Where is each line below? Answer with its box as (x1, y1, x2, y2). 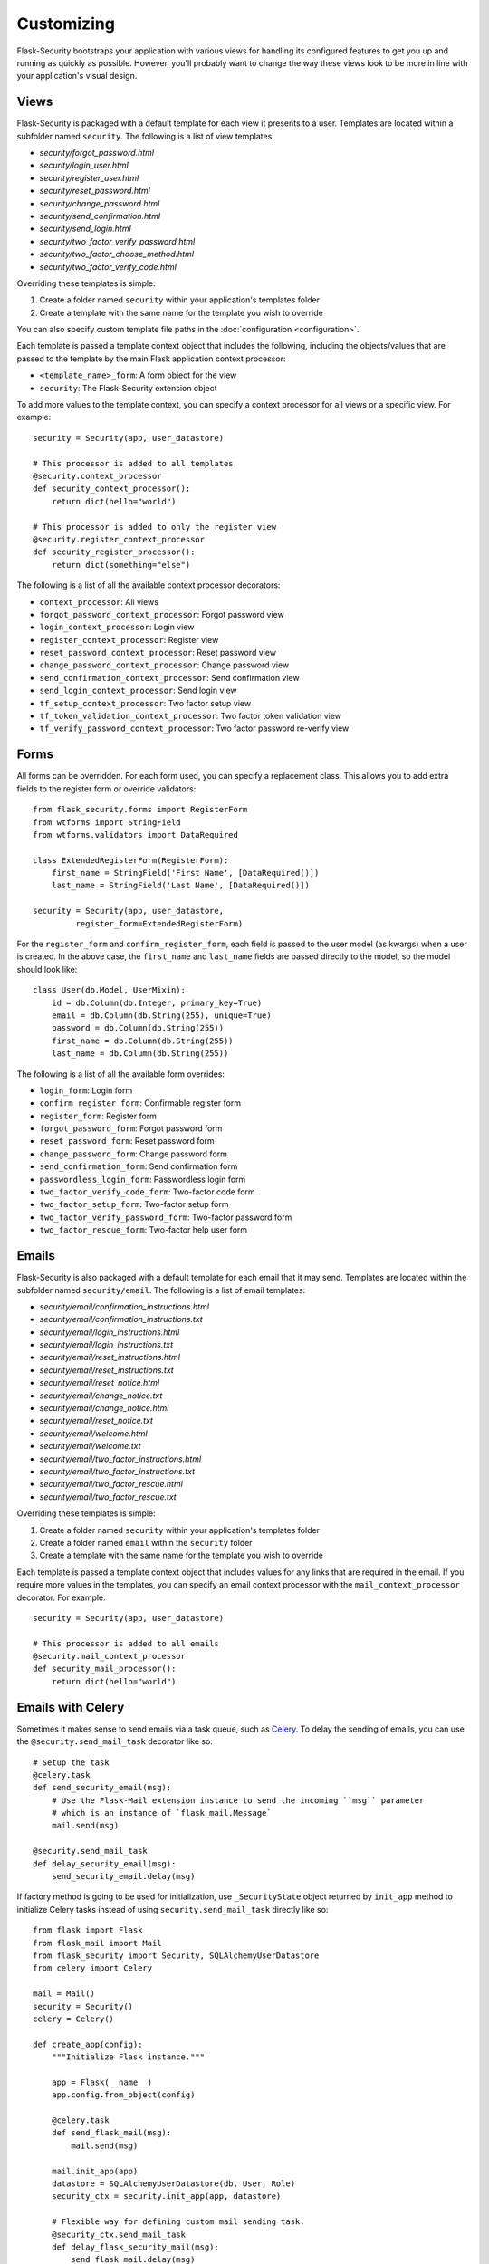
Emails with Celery (16, 1699, 125, 1715)
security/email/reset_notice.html (39, 1377, 160, 1388)
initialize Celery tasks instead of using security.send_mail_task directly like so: (16, 1904, 329, 1914)
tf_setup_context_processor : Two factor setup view (39, 697, 252, 708)
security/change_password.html (39, 197, 160, 208)
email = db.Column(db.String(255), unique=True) (51, 1010, 272, 1021)
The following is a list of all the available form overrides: (16, 1069, 225, 1079)
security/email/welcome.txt (39, 1441, 141, 1452)
